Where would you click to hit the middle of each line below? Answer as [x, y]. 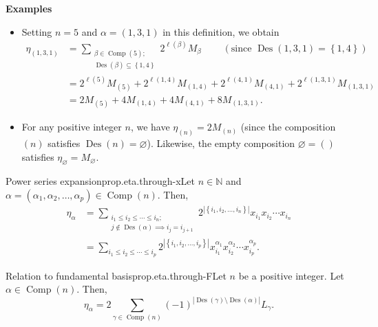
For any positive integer [72, 127]
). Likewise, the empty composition [221, 143]
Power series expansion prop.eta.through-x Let [100, 181]
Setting [37, 31]
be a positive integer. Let [291, 275]
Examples [29, 8]
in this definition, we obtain [221, 31]
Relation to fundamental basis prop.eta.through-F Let [116, 275]
